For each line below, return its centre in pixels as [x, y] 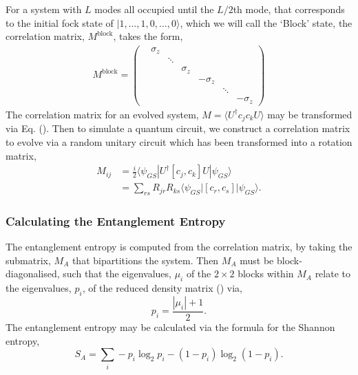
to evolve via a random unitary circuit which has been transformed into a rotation [179, 141]
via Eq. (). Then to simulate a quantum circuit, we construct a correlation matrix [178, 128]
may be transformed [310, 114]
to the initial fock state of [60, 22]
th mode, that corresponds [289, 9]
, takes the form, [148, 36]
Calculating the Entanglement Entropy [116, 221]
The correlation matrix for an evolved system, [102, 114]
